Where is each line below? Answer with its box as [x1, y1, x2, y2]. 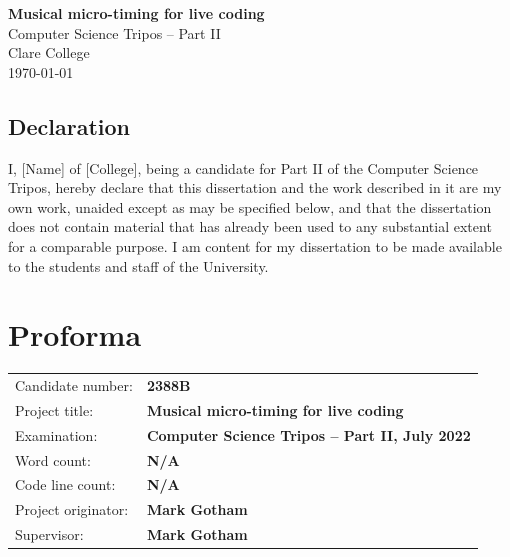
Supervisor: [15, 524, 84, 545]
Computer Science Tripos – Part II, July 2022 [146, 424, 471, 445]
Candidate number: [15, 375, 133, 396]
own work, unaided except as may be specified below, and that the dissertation [8, 196, 492, 217]
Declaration [8, 110, 131, 141]
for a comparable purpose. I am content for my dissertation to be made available [8, 235, 502, 256]
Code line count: [15, 474, 116, 495]
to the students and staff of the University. [8, 255, 269, 276]
